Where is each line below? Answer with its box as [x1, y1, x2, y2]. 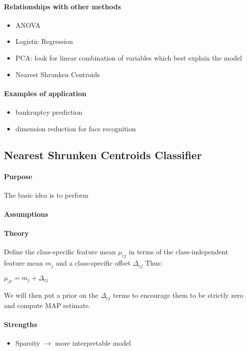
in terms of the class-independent [129, 247, 228, 257]
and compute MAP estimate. [4, 300, 90, 310]
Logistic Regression [15, 36, 73, 46]
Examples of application [4, 88, 87, 98]
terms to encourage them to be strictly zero [113, 290, 244, 300]
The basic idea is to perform [4, 189, 89, 200]
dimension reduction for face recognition [15, 123, 136, 133]
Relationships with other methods [4, 1, 121, 11]
